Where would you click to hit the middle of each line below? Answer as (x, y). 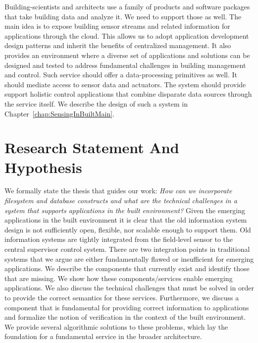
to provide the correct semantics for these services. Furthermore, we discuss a (122, 297)
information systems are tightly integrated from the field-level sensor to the (119, 239)
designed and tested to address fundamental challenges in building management (125, 65)
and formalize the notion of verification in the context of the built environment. (125, 317)
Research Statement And (92, 147)
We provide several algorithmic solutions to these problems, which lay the (116, 326)
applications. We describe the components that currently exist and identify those (127, 268)
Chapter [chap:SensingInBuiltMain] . (60, 113)
